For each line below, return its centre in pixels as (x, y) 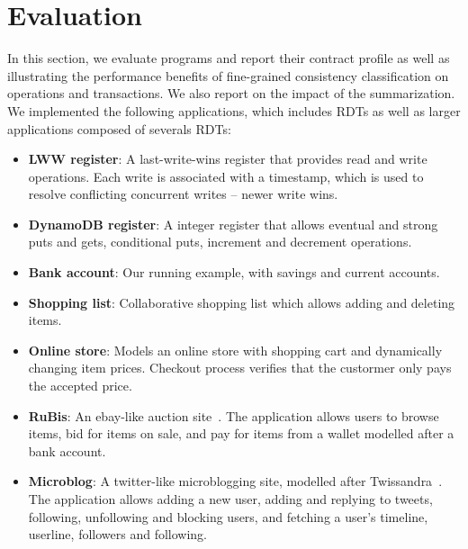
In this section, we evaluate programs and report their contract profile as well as (229, 58)
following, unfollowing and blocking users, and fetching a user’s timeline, (228, 516)
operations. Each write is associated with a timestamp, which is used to (226, 176)
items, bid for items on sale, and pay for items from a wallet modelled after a (241, 433)
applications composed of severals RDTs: (119, 128)
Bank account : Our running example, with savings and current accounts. (234, 272)
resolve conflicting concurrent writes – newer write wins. (183, 194)
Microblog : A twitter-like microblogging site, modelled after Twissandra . (235, 481)
